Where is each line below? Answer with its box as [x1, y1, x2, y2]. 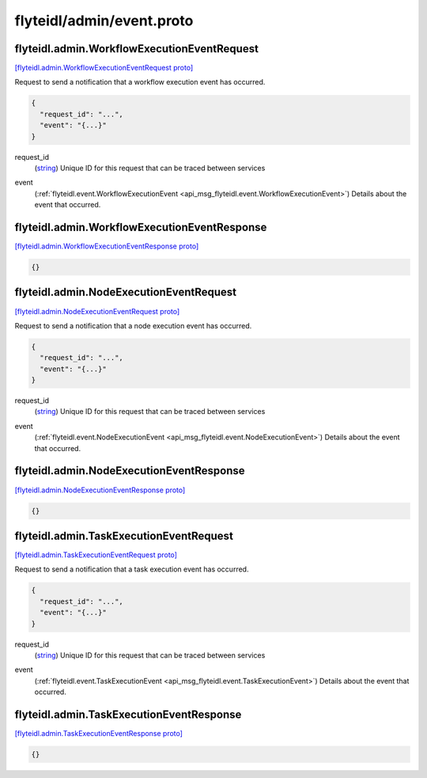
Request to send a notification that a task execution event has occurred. [14, 564, 249, 574]
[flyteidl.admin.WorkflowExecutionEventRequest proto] [14, 63, 194, 73]
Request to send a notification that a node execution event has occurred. [14, 321, 252, 330]
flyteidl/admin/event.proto [14, 12, 194, 29]
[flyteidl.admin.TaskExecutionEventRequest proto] [14, 550, 178, 560]
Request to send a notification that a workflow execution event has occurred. [14, 78, 266, 87]
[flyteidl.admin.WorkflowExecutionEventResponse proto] [14, 241, 199, 251]
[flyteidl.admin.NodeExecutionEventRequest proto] [14, 306, 180, 316]
